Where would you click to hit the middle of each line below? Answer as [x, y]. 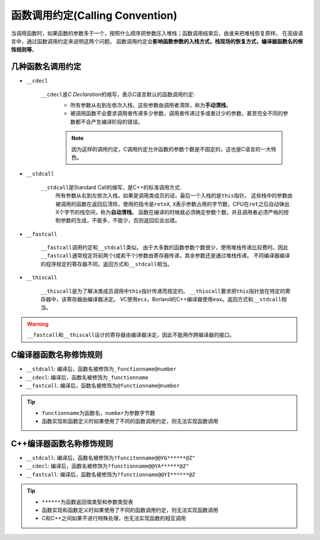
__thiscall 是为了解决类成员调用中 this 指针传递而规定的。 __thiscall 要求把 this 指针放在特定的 [163, 291]
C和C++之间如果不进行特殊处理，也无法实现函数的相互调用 [114, 518]
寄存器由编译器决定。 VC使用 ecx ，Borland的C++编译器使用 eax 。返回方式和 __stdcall [174, 299]
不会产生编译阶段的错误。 [112, 122]
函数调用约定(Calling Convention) [94, 15]
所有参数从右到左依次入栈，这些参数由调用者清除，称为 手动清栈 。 [151, 105]
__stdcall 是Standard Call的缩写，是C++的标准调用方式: [111, 187]
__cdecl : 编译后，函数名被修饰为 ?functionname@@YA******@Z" [108, 466]
